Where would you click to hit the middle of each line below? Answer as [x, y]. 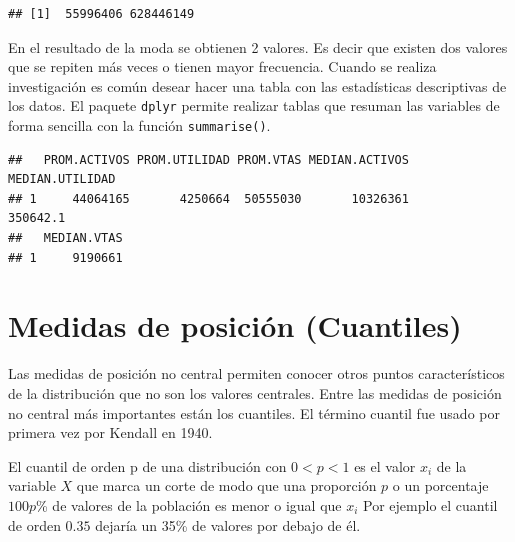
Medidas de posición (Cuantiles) [235, 325]
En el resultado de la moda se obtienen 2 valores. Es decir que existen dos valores [258, 46]
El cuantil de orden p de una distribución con [147, 465]
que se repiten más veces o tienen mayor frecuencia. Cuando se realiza [222, 66]
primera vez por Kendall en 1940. [110, 432]
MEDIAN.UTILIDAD [62, 179]
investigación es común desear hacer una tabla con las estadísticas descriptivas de [257, 85]
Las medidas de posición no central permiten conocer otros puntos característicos [256, 373]
